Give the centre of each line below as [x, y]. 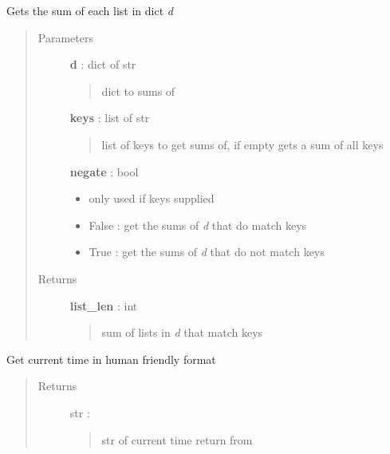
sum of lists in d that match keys [182, 332]
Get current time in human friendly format [111, 359]
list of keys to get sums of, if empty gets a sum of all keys [242, 144]
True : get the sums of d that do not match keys [207, 252]
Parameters [65, 37]
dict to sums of [138, 91]
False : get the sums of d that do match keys [198, 225]
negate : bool [104, 171]
